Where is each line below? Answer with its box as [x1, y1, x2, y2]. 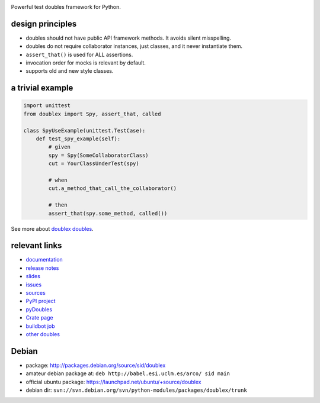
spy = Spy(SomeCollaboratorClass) [48, 151, 149, 159]
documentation [25, 256, 63, 263]
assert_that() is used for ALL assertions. [25, 51, 133, 58]
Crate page [25, 314, 53, 321]
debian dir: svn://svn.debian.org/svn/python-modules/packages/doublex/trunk [25, 386, 247, 394]
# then [48, 202, 68, 208]
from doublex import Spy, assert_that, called [23, 110, 161, 117]
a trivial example [11, 83, 73, 93]
